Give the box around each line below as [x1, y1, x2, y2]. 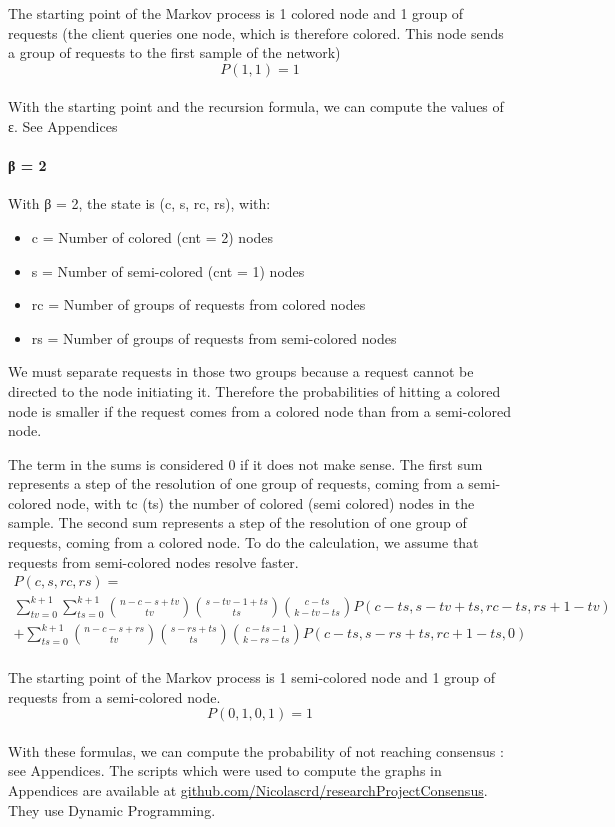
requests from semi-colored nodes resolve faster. [8, 551, 299, 572]
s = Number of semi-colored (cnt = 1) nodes [31, 260, 305, 281]
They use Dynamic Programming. [8, 799, 216, 820]
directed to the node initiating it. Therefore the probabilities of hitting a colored [8, 380, 501, 401]
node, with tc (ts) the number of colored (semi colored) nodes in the [56, 492, 475, 513]
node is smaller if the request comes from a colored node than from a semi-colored [8, 400, 512, 421]
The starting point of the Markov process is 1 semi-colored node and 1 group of [8, 666, 496, 687]
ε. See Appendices [8, 115, 118, 136]
